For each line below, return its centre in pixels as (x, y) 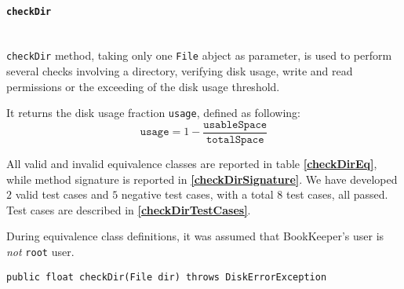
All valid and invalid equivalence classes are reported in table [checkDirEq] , (192, 164)
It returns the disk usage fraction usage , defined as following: (153, 113)
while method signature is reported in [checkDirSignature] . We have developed (202, 179)
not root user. (40, 251)
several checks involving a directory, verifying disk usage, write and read (180, 71)
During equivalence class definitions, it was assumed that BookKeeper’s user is (195, 236)
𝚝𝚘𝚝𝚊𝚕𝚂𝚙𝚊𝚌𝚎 (235, 140)
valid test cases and (62, 194)
